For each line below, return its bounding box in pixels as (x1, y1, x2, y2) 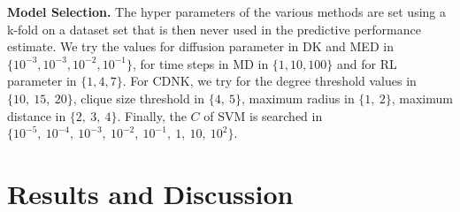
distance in (7, 106, 66, 125)
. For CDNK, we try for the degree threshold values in (122, 72, 417, 90)
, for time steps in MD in (132, 54, 269, 72)
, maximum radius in (241, 88, 355, 107)
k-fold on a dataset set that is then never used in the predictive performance (7, 19, 421, 38)
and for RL (336, 54, 397, 72)
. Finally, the (117, 106, 187, 125)
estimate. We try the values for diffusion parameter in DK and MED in (7, 37, 394, 56)
